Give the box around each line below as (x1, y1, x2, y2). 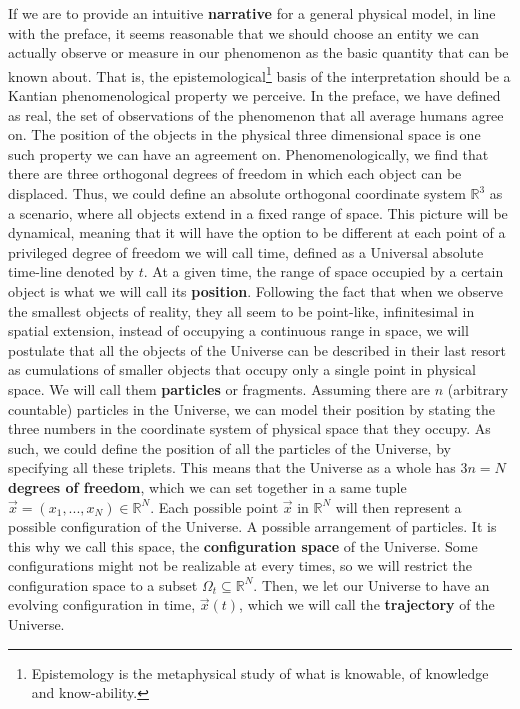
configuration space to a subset (8, 574, 198, 595)
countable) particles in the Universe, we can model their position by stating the (8, 398, 495, 419)
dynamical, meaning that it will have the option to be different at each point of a (8, 222, 506, 243)
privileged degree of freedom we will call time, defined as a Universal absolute (8, 241, 484, 262)
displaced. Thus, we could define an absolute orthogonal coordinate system (8, 183, 466, 203)
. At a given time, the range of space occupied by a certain (143, 261, 504, 282)
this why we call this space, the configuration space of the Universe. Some (8, 535, 478, 556)
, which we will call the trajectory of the (239, 594, 495, 615)
